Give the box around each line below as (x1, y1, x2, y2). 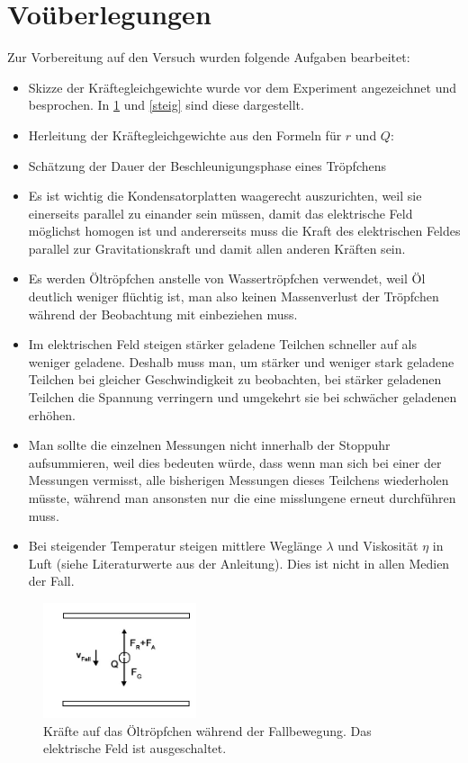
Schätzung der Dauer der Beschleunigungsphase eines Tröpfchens (28, 156, 387, 175)
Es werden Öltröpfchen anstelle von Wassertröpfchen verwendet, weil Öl (28, 269, 426, 288)
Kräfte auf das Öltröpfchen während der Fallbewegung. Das (43, 721, 372, 740)
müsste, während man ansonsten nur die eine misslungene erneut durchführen (28, 489, 456, 507)
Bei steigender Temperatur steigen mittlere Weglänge (28, 536, 322, 555)
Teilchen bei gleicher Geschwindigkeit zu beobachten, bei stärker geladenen (28, 370, 442, 389)
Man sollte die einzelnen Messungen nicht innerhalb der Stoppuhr (28, 435, 391, 454)
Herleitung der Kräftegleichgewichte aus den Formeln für (28, 125, 342, 144)
